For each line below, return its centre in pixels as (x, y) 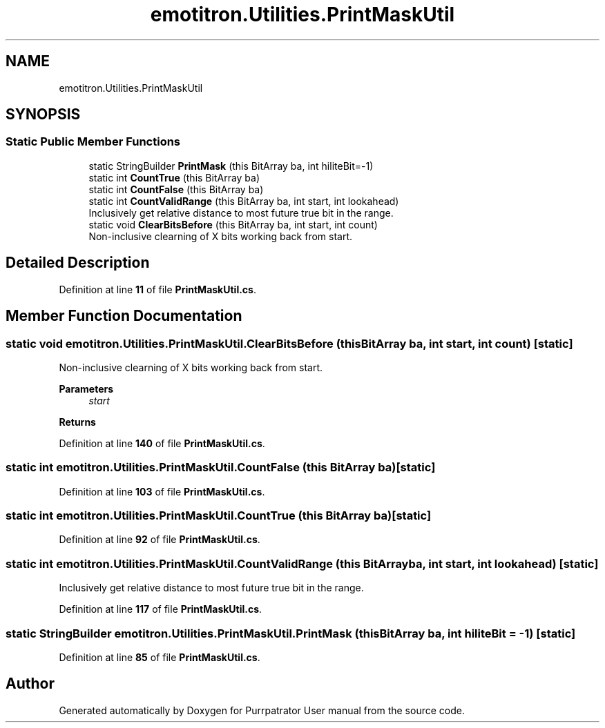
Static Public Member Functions (93, 142)
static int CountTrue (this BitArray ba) (174, 177)
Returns (77, 422)
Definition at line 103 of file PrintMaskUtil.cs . (162, 491)
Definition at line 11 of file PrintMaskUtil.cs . (157, 289)
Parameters (86, 388)
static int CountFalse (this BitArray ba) (176, 189)
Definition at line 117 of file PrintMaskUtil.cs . (161, 609)
